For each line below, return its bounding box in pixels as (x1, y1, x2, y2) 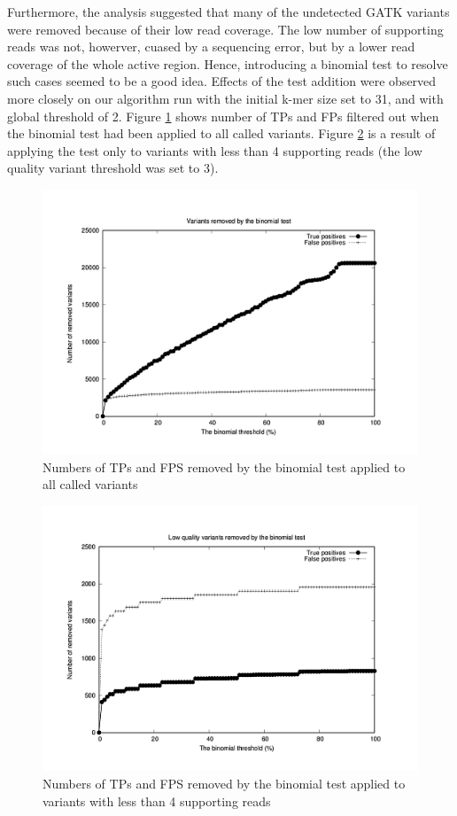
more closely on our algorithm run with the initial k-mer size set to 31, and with (7, 89, 444, 107)
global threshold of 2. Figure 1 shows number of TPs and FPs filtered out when (7, 106, 439, 125)
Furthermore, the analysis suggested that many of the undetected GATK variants (7, 3, 450, 20)
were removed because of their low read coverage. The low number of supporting (7, 19, 444, 38)
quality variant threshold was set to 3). (7, 159, 219, 177)
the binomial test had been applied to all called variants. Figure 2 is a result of (7, 124, 436, 143)
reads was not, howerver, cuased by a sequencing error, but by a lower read (7, 37, 415, 56)
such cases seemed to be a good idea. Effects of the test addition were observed (7, 72, 437, 90)
